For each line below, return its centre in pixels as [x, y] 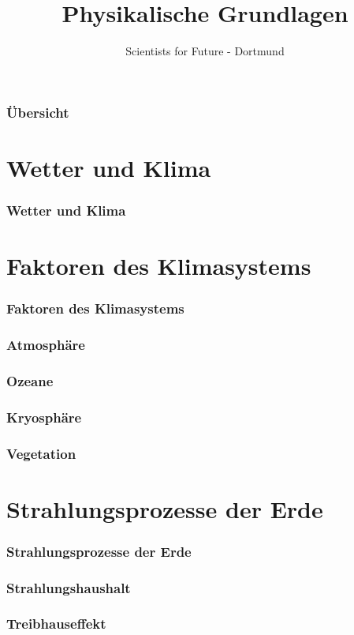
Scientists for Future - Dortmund [205, 51]
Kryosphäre [44, 417]
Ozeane [30, 380]
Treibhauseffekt [56, 624]
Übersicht [38, 112]
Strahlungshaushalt [69, 587]
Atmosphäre [46, 344]
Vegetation [41, 453]
